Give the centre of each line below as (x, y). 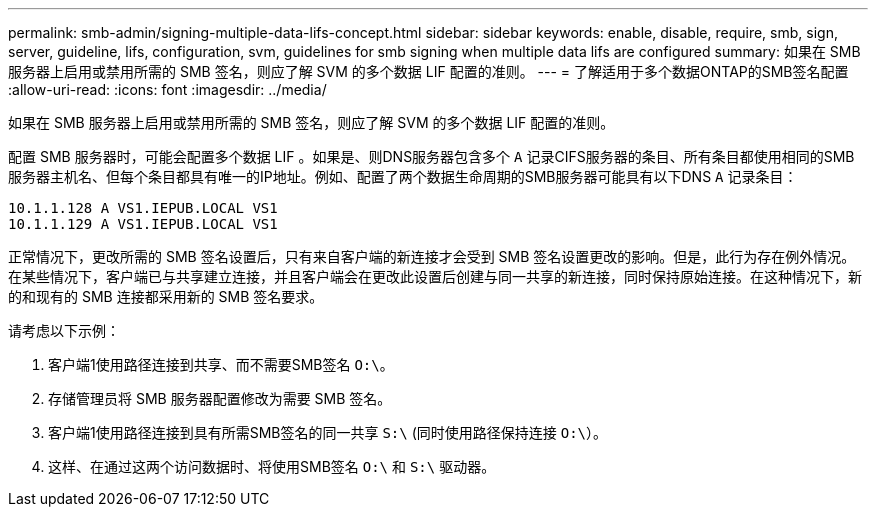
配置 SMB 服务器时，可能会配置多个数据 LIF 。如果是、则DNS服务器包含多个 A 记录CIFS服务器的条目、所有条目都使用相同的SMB (431, 156)
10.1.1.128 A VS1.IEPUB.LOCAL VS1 (143, 208)
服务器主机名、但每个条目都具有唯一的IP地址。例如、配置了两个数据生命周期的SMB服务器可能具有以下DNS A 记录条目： (403, 176)
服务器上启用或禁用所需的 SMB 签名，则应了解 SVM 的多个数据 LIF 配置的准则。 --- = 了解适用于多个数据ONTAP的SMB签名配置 (428, 71)
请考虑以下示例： (64, 330)
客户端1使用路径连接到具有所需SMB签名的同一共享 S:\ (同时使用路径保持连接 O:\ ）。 (327, 432)
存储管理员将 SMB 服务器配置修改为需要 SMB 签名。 (220, 398)
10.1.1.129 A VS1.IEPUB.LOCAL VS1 (143, 224)
